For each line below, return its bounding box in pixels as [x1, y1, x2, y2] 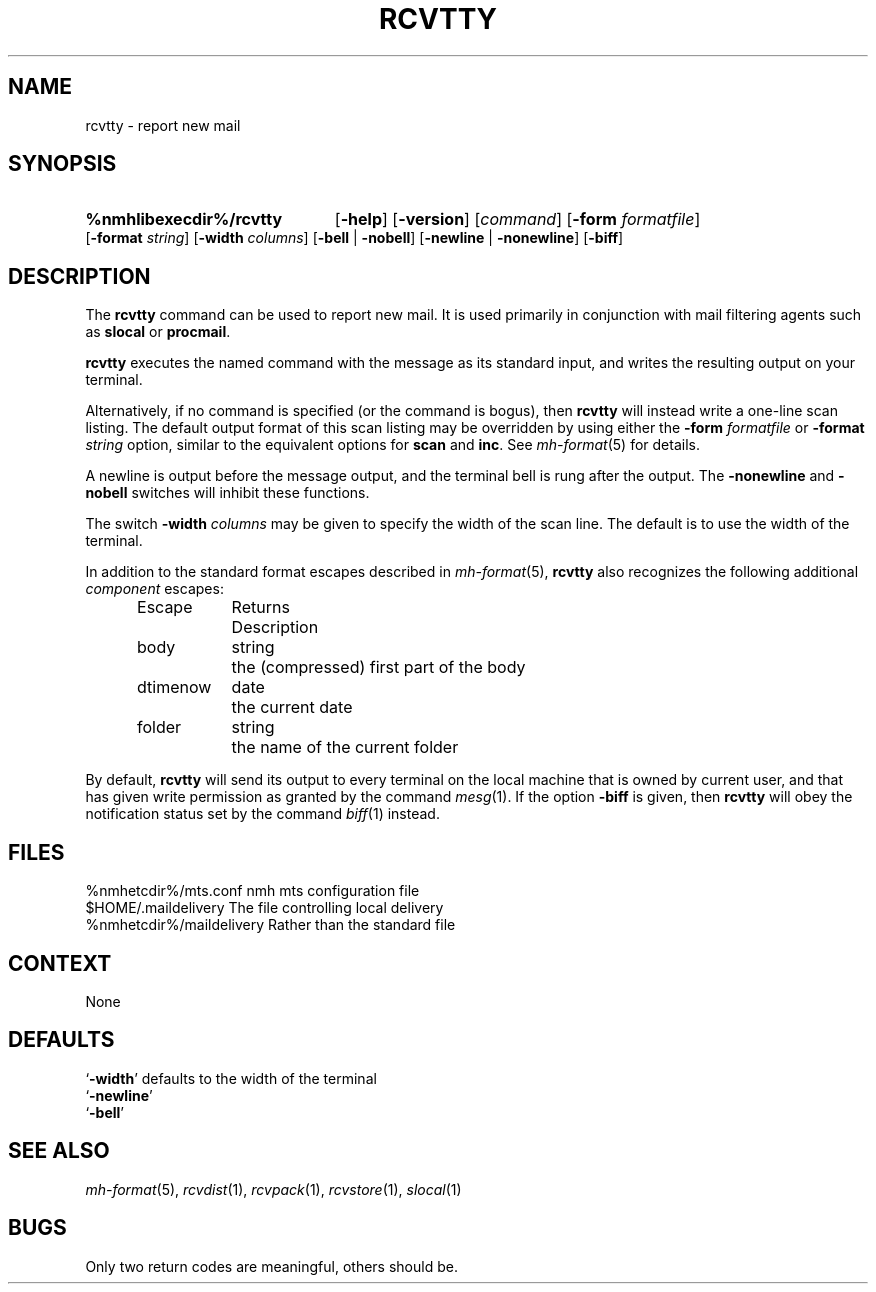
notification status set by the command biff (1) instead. [85, 805, 440, 823]
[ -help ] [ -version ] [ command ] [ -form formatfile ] [334, 209, 701, 230]
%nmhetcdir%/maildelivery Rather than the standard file [85, 916, 456, 934]
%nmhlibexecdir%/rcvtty [85, 209, 283, 230]
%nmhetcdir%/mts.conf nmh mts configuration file [85, 882, 420, 900]
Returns [231, 597, 290, 618]
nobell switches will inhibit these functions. [85, 484, 370, 502]
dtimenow [137, 677, 212, 698]
